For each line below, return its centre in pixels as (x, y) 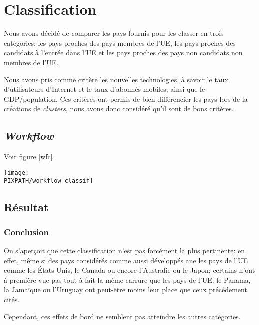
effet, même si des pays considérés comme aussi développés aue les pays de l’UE (126, 260)
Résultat (26, 207)
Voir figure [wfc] (28, 156)
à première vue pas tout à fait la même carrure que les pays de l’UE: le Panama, (127, 280)
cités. (12, 299)
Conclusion (26, 232)
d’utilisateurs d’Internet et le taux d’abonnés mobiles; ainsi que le (105, 89)
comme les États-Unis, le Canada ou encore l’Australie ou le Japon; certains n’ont (130, 270)
